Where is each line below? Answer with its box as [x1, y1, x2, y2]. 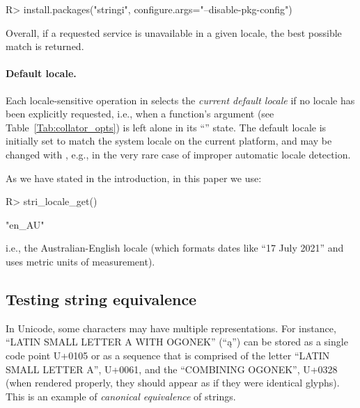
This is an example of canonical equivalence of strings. [6, 389, 236, 403]
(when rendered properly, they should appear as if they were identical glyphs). [6, 375, 340, 390]
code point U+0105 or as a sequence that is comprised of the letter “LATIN [6, 348, 330, 362]
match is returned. [6, 39, 84, 54]
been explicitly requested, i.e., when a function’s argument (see [6, 106, 274, 121]
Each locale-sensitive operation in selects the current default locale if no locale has [6, 92, 355, 107]
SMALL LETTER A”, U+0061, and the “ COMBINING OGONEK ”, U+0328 [6, 361, 338, 376]
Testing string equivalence [6, 288, 197, 309]
